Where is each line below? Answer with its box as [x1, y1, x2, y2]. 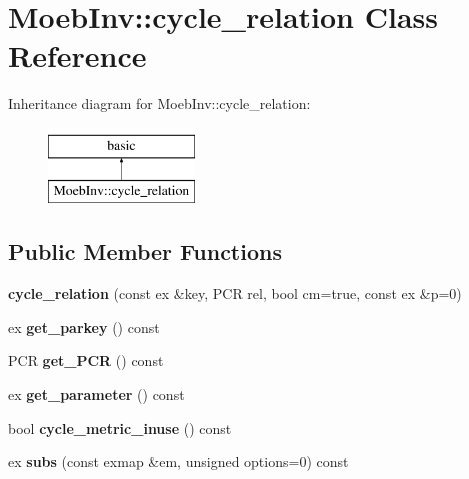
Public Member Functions [8, 236, 282, 267]
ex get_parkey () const [8, 316, 160, 337]
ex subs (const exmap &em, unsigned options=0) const [8, 451, 349, 472]
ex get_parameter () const [8, 384, 185, 405]
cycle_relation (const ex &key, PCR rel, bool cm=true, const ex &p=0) [8, 283, 462, 304]
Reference [8, 35, 147, 76]
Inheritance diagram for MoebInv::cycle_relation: [8, 93, 311, 114]
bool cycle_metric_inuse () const [8, 417, 232, 438]
